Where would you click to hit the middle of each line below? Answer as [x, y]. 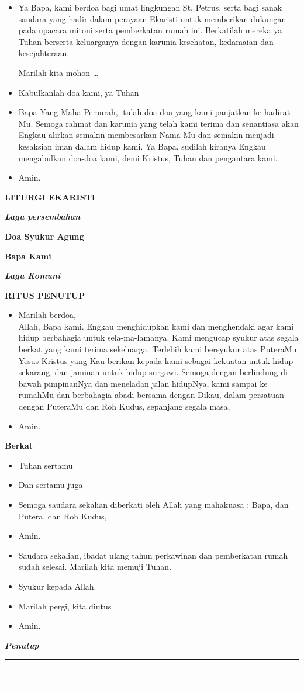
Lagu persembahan [43, 216]
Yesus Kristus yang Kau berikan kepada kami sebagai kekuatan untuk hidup [156, 360]
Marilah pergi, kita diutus [65, 606]
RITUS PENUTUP [45, 295]
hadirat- [278, 112]
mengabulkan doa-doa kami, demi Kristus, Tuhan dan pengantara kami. [148, 157]
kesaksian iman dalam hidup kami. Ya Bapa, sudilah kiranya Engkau [142, 146]
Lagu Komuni [33, 276]
